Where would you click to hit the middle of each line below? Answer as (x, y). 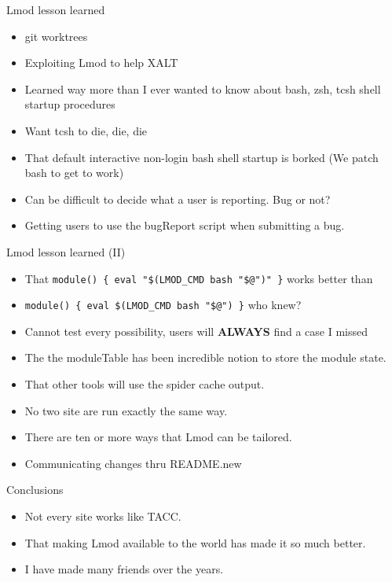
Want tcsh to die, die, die (86, 130)
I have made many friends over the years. (124, 569)
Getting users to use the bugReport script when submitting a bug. (185, 225)
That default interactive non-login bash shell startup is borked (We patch (201, 157)
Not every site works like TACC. (103, 516)
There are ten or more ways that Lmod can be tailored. (158, 437)
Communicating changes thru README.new (133, 463)
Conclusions (35, 490)
